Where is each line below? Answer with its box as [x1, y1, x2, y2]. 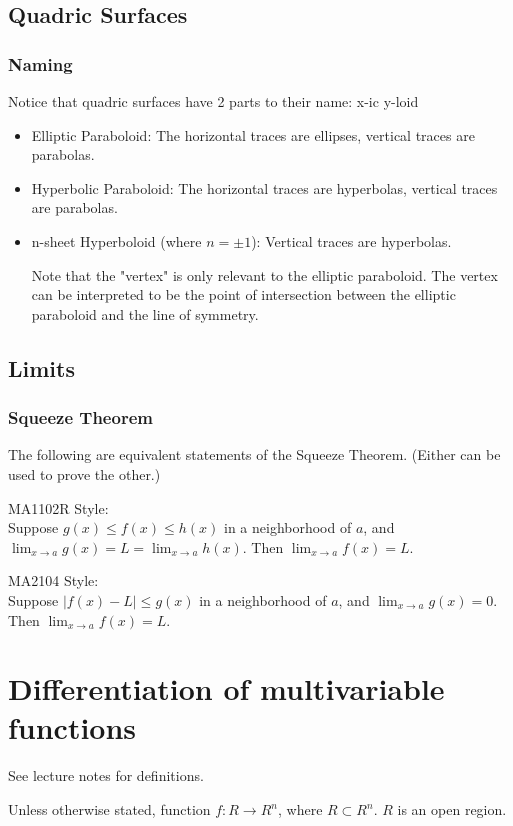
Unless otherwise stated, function [8, 799, 211, 819]
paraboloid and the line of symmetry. [31, 303, 259, 324]
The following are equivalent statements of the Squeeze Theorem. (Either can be [8, 444, 501, 465]
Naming [8, 51, 73, 76]
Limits [8, 352, 75, 383]
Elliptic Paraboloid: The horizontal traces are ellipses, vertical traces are [31, 124, 475, 145]
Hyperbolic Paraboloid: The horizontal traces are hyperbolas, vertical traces [31, 177, 498, 198]
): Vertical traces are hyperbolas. [251, 230, 452, 251]
